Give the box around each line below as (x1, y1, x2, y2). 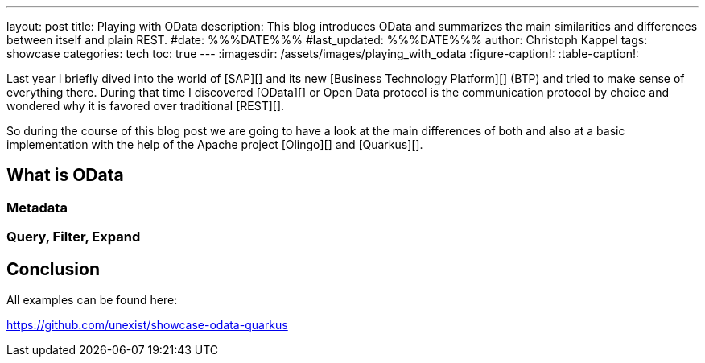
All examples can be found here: (6, 293, 178, 307)
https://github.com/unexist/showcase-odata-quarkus (6, 318, 288, 332)
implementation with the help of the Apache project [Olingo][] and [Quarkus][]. (6, 138, 423, 151)
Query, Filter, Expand (6, 229, 141, 245)
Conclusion (6, 258, 101, 279)
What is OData (6, 165, 124, 186)
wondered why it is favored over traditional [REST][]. (6, 99, 285, 113)
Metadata (6, 199, 68, 216)
